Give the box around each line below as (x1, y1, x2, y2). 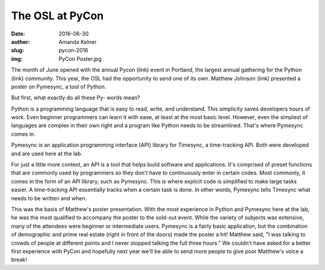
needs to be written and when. (11, 194, 87, 201)
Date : (11, 30, 25, 37)
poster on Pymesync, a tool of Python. (11, 83, 107, 90)
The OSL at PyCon (11, 9, 104, 22)
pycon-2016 (58, 47, 88, 54)
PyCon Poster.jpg (58, 55, 102, 63)
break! (11, 256, 27, 263)
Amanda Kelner (58, 38, 97, 45)
